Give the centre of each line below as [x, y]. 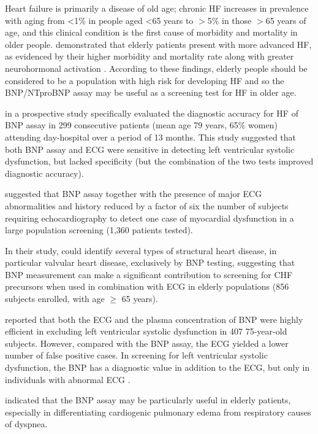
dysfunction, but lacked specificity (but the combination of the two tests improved [159, 161]
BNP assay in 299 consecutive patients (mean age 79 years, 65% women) [141, 125]
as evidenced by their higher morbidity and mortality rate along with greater [150, 56]
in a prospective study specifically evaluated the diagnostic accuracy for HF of [152, 113]
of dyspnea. [26, 424]
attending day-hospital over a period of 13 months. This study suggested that [151, 137]
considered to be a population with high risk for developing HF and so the [145, 80]
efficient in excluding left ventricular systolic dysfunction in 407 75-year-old [146, 331]
